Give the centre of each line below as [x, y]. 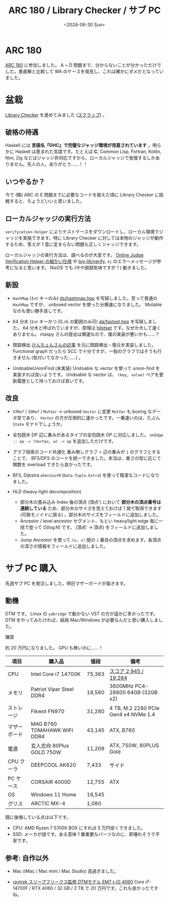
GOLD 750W [46, 753]
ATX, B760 [122, 730]
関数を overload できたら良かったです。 [53, 464]
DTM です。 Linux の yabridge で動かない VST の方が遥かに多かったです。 [81, 614]
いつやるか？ [25, 181]
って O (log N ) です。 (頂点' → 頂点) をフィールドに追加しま [94, 527]
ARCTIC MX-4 [48, 804]
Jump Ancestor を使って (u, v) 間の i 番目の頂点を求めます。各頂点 [91, 540]
